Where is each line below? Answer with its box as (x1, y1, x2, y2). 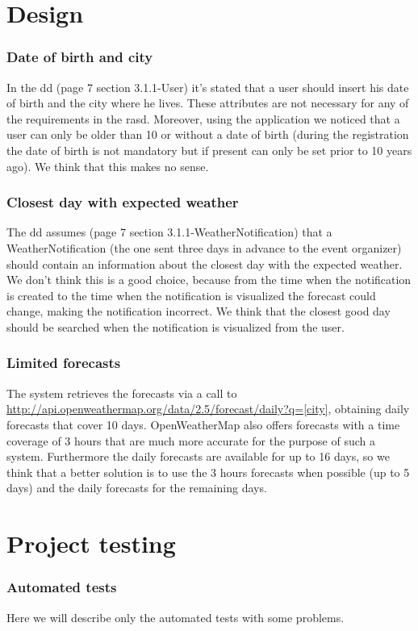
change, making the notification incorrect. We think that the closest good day (6, 303, 391, 320)
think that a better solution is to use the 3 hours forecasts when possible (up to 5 (6, 463, 410, 480)
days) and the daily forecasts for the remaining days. (6, 479, 267, 496)
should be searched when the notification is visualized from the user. (6, 318, 345, 335)
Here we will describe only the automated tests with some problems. (6, 608, 345, 625)
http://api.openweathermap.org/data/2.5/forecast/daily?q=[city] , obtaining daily (6, 400, 410, 417)
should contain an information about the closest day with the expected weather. (6, 255, 403, 272)
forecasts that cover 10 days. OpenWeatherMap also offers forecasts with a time (6, 416, 400, 433)
